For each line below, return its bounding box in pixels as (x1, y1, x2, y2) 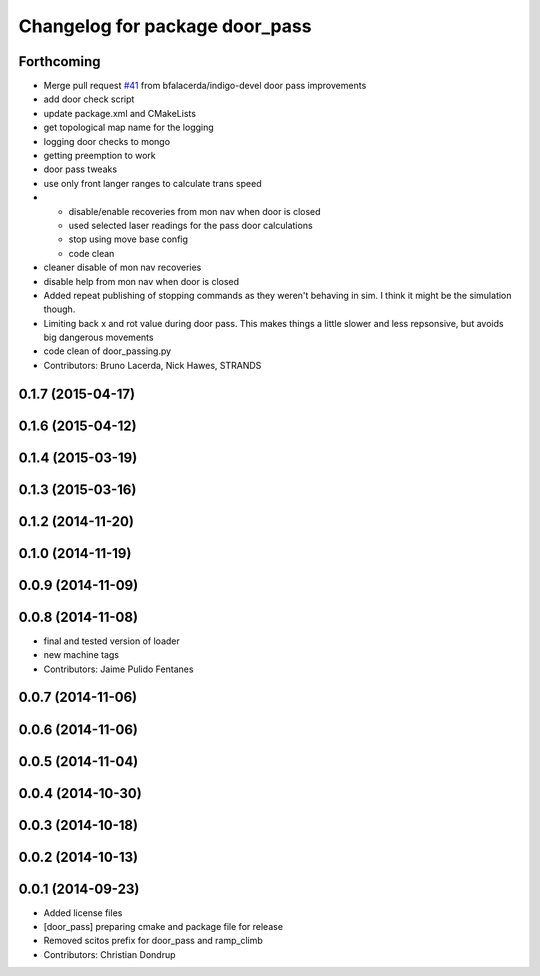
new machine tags (43, 649, 120, 661)
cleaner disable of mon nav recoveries (43, 261, 202, 274)
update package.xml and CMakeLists (43, 107, 197, 119)
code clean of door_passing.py (43, 345, 172, 357)
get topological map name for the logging (43, 121, 214, 134)
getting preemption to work (43, 150, 156, 162)
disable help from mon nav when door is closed (43, 275, 240, 287)
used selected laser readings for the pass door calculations (68, 219, 314, 231)
